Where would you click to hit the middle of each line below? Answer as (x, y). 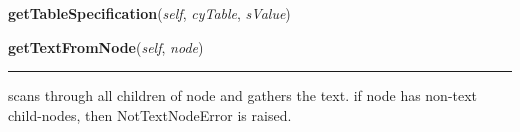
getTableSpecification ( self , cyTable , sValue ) (149, 13)
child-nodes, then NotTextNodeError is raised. (150, 114)
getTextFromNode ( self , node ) (106, 46)
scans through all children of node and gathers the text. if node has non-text (243, 95)
